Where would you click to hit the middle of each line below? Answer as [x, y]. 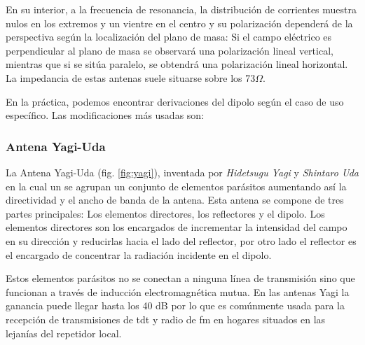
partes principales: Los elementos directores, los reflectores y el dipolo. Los [165, 213]
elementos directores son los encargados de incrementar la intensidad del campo [177, 227]
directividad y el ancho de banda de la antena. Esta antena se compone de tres [175, 200]
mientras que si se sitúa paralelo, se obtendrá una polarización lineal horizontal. [177, 64]
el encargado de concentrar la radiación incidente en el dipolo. [139, 254]
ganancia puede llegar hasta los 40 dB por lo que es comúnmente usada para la [175, 305]
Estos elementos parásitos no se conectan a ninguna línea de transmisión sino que [180, 278]
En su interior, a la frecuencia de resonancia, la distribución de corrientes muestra [181, 9]
